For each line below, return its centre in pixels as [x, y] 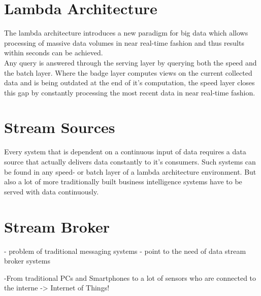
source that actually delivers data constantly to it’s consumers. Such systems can [130, 161]
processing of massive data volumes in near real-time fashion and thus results [124, 42]
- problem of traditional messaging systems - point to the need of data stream [125, 251]
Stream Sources [60, 127]
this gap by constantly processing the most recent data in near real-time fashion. [130, 92]
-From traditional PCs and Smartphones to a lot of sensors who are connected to [130, 277]
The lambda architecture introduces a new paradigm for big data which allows [126, 33]
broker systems [27, 261]
